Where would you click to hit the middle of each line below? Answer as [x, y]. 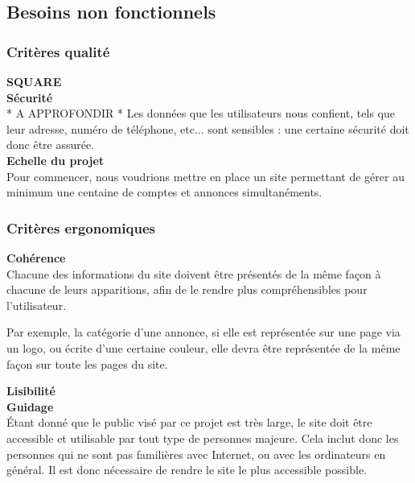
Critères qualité [58, 51]
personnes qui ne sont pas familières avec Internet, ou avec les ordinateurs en [196, 454]
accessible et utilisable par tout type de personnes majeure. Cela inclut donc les [203, 438]
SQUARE [34, 81]
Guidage [30, 406]
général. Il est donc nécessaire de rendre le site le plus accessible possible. [187, 470]
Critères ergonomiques [81, 227]
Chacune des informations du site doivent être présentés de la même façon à [194, 273]
